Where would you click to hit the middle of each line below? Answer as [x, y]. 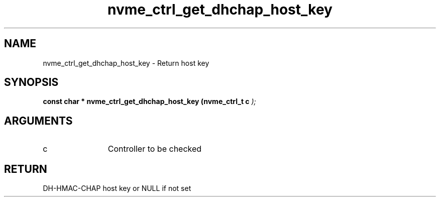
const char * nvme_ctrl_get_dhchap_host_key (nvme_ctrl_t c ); [149, 102]
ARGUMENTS [38, 121]
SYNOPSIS [31, 82]
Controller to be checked [155, 149]
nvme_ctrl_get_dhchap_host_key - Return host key [126, 63]
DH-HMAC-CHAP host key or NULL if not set [117, 188]
